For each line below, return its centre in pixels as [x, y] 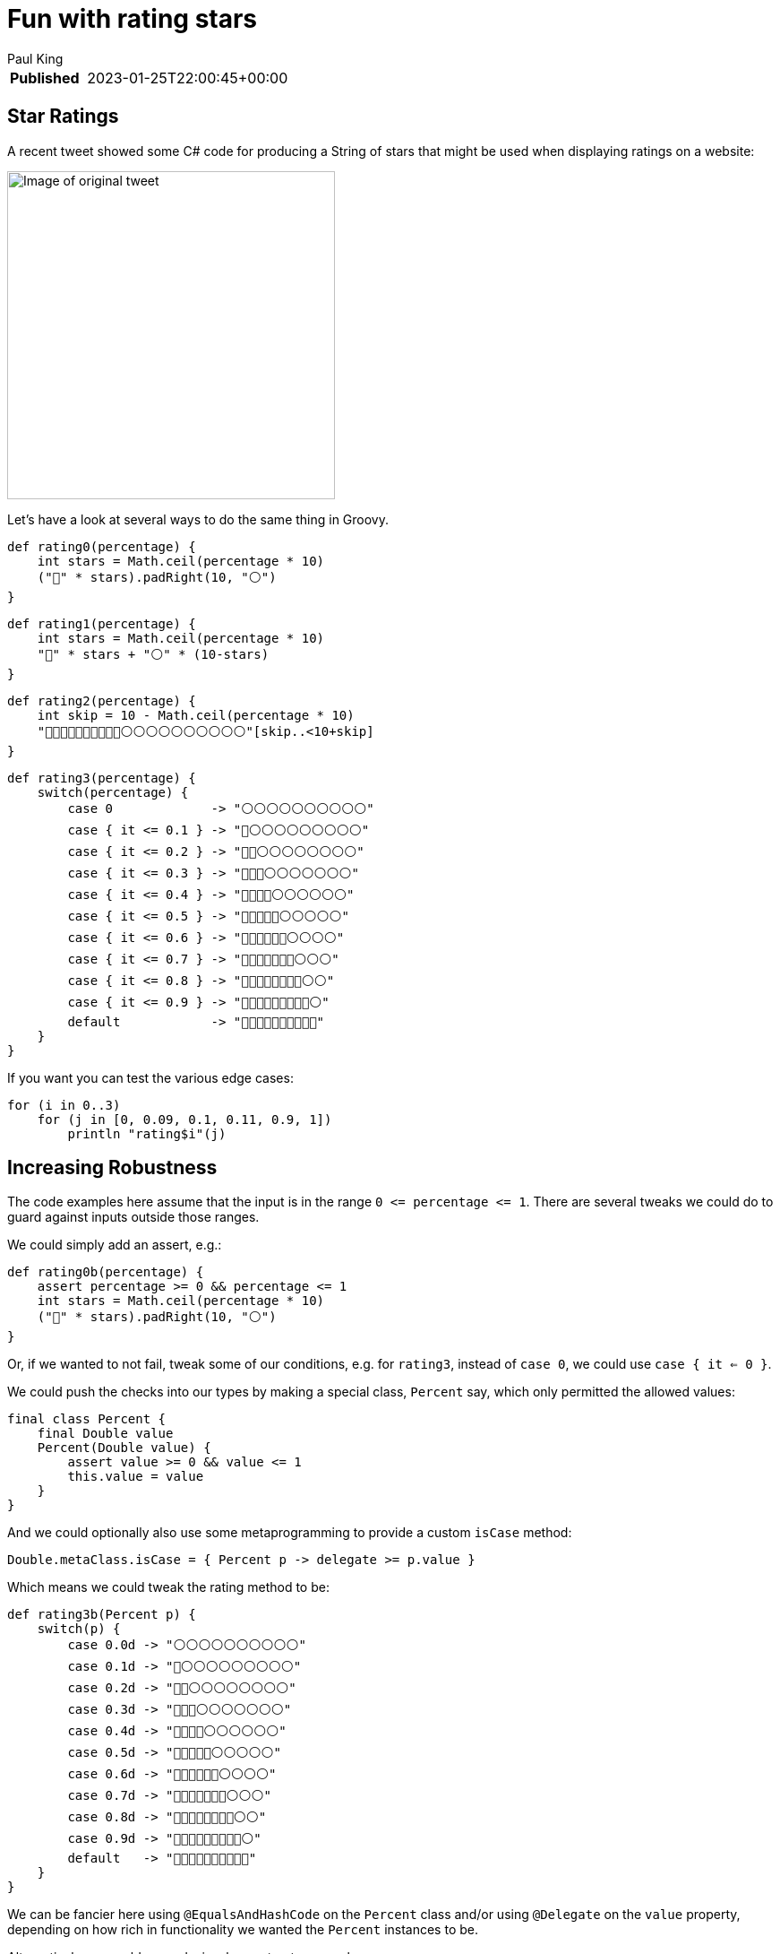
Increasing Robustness [112, 1168]
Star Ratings [63, 117]
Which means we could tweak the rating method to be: [168, 1587]
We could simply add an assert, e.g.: [115, 1245]
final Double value [105, 1434]
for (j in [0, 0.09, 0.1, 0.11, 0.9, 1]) [184, 1119]
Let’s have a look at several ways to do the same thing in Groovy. [198, 519]
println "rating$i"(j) [147, 1133]
